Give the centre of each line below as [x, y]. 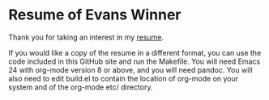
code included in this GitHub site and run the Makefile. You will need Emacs [134, 61]
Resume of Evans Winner [95, 15]
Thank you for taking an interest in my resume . [86, 37]
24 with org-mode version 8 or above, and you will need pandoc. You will [130, 69]
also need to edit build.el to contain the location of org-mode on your [124, 78]
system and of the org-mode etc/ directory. [81, 87]
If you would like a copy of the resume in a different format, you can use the [135, 52]
